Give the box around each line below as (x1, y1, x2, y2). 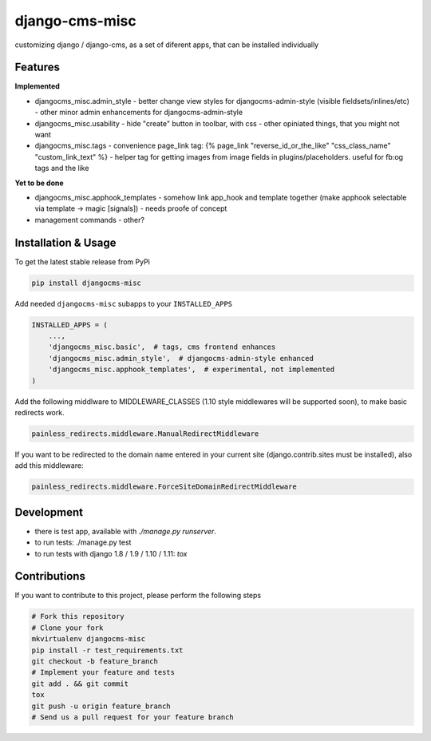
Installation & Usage (14, 236, 117, 249)
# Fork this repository (31, 612, 125, 621)
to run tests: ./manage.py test (34, 537, 132, 547)
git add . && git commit (31, 679, 129, 688)
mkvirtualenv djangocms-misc (31, 635, 146, 644)
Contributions (14, 569, 85, 583)
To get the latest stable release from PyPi (14, 256, 151, 267)
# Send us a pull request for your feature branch (31, 712, 235, 722)
